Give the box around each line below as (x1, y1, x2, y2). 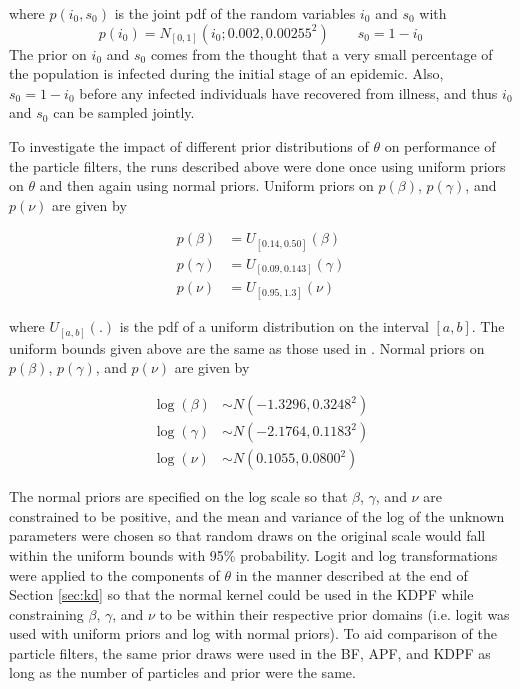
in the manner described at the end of (235, 564, 468, 585)
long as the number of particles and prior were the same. (9, 662, 356, 683)
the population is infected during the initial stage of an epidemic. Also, (9, 63, 444, 84)
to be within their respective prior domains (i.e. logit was (159, 603, 510, 624)
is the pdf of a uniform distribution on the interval (119, 316, 429, 337)
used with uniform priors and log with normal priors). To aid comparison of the (9, 623, 497, 644)
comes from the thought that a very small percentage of (150, 43, 493, 64)
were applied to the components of (9, 564, 220, 585)
